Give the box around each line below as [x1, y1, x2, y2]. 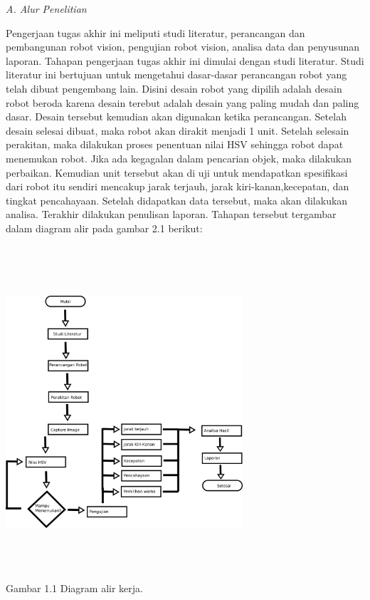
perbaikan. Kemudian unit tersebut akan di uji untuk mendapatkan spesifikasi [6, 165, 348, 180]
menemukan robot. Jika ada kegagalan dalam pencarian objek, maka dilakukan [6, 150, 352, 165]
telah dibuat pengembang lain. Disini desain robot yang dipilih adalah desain [6, 81, 342, 95]
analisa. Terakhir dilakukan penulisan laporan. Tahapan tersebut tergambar [6, 207, 337, 222]
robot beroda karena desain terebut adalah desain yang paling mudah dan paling [6, 95, 359, 110]
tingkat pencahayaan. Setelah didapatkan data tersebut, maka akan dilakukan [6, 192, 348, 207]
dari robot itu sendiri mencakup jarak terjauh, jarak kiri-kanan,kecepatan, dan [6, 179, 349, 194]
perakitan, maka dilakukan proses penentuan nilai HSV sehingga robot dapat [6, 137, 344, 152]
